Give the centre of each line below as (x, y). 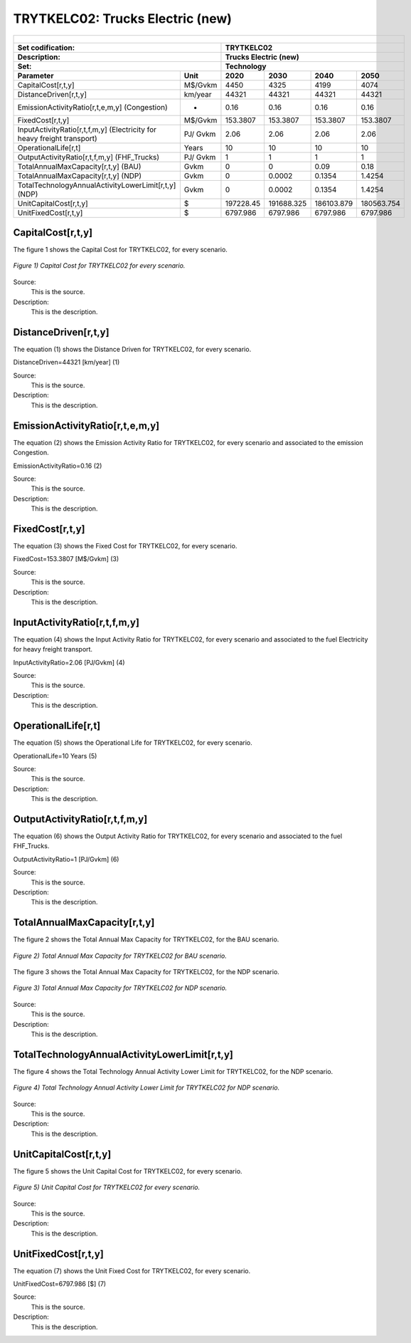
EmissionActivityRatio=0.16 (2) (58, 466)
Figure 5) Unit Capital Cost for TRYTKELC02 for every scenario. (107, 1187)
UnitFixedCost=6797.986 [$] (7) (60, 1284)
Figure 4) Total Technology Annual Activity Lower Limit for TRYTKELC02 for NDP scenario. (146, 1088)
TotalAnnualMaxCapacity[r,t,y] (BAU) (79, 166)
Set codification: (46, 48)
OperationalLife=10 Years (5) (55, 756)
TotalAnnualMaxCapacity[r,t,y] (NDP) (80, 176)
